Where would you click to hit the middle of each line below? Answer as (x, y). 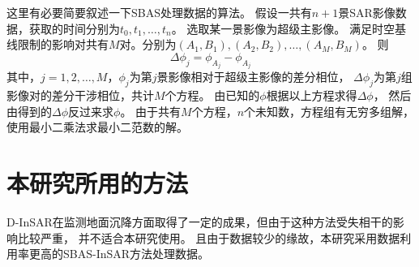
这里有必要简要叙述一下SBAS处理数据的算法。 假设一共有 (159, 12)
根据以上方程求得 (312, 95)
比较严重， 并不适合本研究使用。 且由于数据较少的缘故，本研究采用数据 (209, 237)
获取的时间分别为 (74, 28)
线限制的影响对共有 (58, 44)
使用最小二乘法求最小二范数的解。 (97, 127)
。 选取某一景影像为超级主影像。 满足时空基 (289, 28)
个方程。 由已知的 (212, 95)
